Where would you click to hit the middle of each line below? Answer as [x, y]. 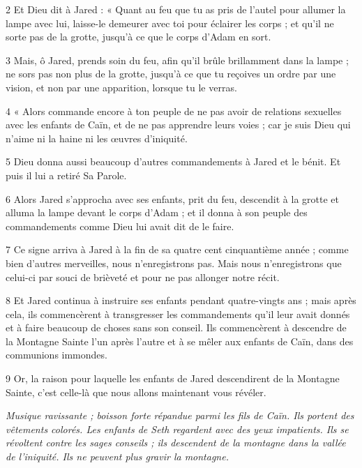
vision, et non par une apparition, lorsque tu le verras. [121, 87]
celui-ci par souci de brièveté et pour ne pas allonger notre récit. [143, 277]
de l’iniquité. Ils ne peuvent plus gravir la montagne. [117, 456]
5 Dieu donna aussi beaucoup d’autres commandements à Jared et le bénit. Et [173, 161]
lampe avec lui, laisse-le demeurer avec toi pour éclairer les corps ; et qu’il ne [170, 23]
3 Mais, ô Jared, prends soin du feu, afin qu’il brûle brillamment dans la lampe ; [177, 60]
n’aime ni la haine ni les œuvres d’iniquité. [97, 138]
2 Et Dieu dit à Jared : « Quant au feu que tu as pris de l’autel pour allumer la [176, 9]
